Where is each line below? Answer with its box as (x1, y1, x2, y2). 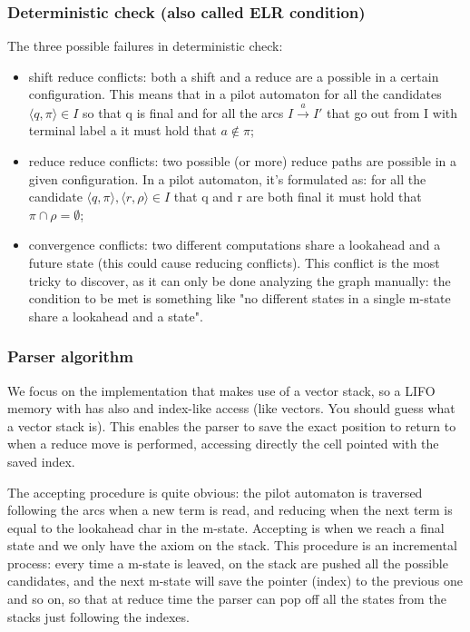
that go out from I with (327, 103, 458, 122)
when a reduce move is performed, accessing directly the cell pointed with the (7, 434, 439, 453)
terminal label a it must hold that (28, 121, 217, 140)
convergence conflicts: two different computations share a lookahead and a (28, 235, 441, 254)
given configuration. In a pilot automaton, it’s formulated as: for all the (28, 169, 426, 188)
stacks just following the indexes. (7, 607, 190, 626)
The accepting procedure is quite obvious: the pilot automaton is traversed (7, 482, 423, 501)
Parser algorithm (7, 345, 133, 368)
